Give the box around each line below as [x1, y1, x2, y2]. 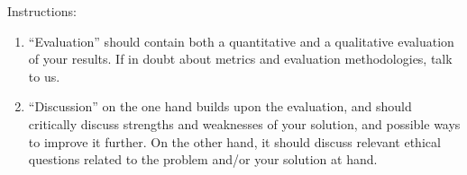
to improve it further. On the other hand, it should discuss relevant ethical [28, 132, 441, 151]
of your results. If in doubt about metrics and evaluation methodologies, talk [28, 49, 453, 68]
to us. [28, 66, 60, 85]
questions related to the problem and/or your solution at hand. [28, 150, 378, 169]
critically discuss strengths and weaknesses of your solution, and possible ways [28, 114, 461, 133]
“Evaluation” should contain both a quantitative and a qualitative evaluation [28, 31, 454, 50]
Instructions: [7, 2, 77, 20]
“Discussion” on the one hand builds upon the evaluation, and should [28, 97, 412, 116]
